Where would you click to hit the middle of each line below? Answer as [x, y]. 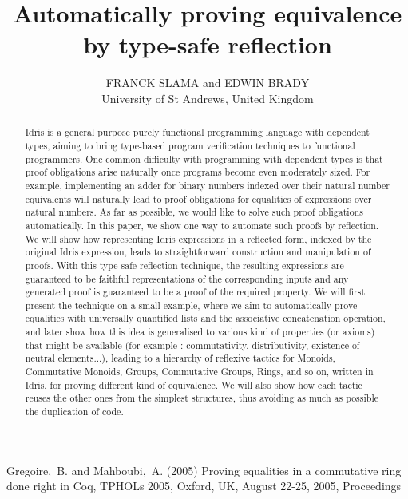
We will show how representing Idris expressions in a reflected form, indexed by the [198, 238]
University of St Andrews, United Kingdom [208, 98]
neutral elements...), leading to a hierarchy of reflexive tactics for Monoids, [180, 358]
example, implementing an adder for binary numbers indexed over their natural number [207, 185]
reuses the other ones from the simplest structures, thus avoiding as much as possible [202, 398]
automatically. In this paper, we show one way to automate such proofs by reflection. [202, 225]
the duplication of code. [74, 412]
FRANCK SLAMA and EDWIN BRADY [208, 83]
